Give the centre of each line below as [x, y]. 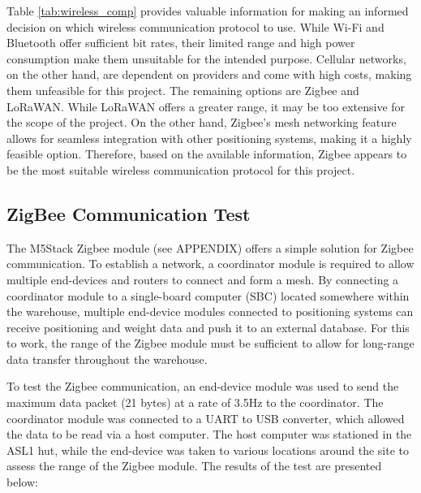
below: [22, 482]
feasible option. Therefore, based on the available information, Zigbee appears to [207, 154]
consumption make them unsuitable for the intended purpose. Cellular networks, [206, 58]
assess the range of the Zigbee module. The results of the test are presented [194, 466]
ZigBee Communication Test [129, 213]
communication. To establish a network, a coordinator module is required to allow [210, 264]
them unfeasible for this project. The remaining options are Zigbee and [183, 90]
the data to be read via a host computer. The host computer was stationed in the [209, 434]
